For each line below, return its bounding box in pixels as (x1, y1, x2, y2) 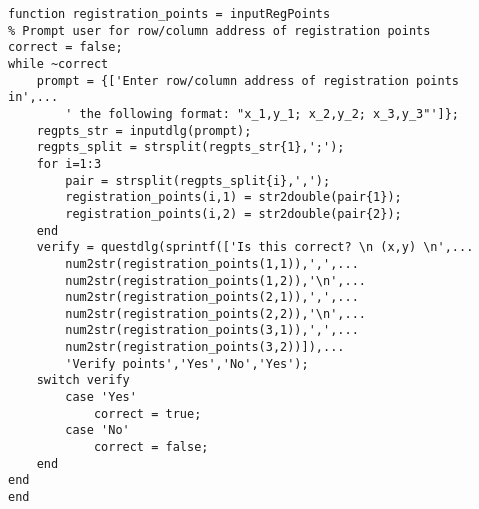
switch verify (36, 373, 130, 388)
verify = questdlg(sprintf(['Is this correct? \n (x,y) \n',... (36, 240, 474, 255)
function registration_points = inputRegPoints (8, 7, 331, 21)
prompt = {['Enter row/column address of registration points (36, 73, 460, 88)
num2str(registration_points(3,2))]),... (65, 340, 345, 355)
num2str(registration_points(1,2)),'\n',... (65, 273, 366, 288)
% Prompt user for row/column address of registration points (8, 23, 431, 38)
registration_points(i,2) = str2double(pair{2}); (65, 206, 402, 221)
